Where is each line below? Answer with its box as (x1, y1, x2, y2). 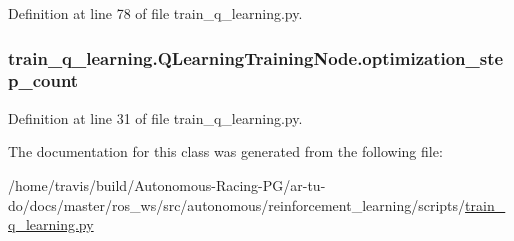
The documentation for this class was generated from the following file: (8, 141, 443, 162)
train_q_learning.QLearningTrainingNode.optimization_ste (8, 45, 504, 70)
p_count (8, 68, 79, 93)
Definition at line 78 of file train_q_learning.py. (8, 3, 303, 23)
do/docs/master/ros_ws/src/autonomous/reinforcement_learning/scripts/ (8, 194, 466, 215)
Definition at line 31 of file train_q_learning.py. (8, 107, 303, 128)
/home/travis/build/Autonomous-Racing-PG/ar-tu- (8, 174, 326, 195)
